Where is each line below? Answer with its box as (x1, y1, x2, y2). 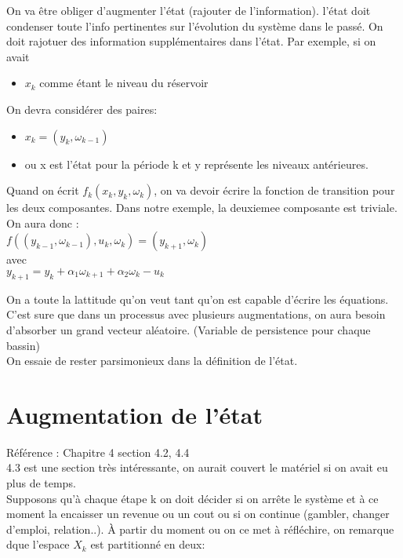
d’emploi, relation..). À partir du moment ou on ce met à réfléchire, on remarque (6, 520, 394, 537)
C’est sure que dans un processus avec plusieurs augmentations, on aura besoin (6, 306, 386, 323)
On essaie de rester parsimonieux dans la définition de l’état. (6, 352, 298, 369)
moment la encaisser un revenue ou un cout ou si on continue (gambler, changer (6, 505, 390, 522)
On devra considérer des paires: (6, 100, 158, 117)
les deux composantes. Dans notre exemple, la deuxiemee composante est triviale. (6, 199, 398, 216)
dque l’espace (6, 536, 70, 553)
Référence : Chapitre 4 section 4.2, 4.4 (6, 443, 190, 460)
